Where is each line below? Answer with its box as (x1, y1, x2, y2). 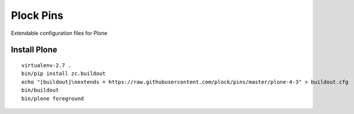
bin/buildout (21, 87, 59, 94)
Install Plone (11, 45, 57, 55)
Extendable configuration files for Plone (11, 30, 108, 37)
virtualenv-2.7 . (21, 62, 72, 69)
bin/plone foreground (21, 95, 84, 102)
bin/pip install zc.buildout (21, 70, 106, 77)
